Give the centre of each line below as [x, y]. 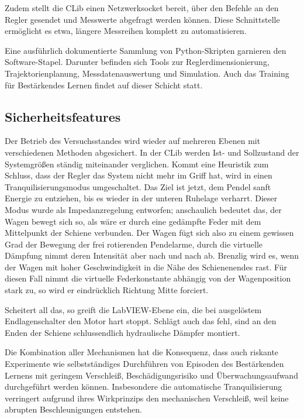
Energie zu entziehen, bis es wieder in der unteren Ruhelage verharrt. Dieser [141, 198]
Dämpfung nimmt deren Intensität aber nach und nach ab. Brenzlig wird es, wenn [152, 255]
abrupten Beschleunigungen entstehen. [73, 409]
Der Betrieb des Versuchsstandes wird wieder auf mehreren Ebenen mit [133, 141]
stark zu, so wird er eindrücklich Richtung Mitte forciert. [107, 290]
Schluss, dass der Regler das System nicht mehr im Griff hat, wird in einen [139, 175]
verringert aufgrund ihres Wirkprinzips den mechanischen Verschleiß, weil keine [147, 398]
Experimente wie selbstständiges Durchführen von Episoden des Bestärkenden [144, 364]
